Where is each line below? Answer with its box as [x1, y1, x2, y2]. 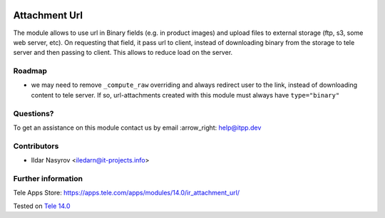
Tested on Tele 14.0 [13, 202, 71, 210]
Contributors [13, 141, 59, 151]
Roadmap [13, 66, 48, 76]
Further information [13, 173, 83, 183]
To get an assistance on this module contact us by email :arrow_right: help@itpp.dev [13, 123, 262, 132]
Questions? [13, 108, 54, 118]
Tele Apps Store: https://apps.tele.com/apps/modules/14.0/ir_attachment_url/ [13, 189, 240, 197]
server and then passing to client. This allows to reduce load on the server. [13, 48, 233, 57]
